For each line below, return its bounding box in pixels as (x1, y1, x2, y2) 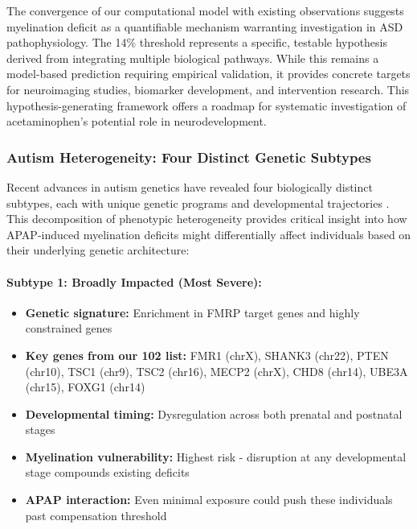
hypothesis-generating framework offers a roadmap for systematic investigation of (6, 97, 407, 114)
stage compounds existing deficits (25, 464, 190, 481)
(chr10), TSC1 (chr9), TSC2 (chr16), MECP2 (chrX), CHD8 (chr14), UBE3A (25, 362, 408, 379)
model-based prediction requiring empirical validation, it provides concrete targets (6, 65, 411, 82)
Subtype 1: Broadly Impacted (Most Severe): (6, 273, 262, 290)
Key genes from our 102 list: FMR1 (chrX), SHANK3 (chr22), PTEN (25, 346, 389, 363)
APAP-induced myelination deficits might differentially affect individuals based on (6, 225, 411, 242)
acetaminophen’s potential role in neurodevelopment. (6, 113, 267, 130)
